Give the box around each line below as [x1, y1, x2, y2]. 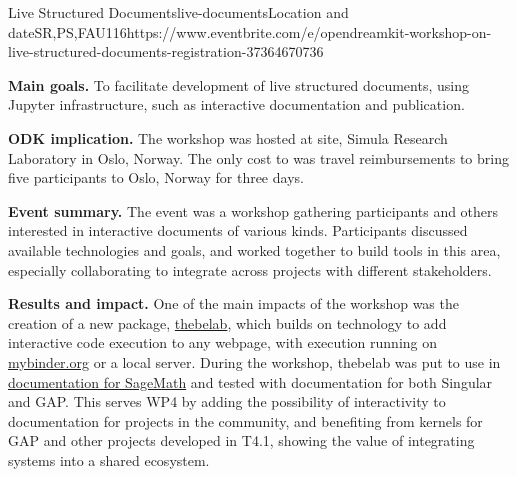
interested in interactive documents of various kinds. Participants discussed [8, 220, 468, 241]
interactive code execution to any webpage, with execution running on [8, 332, 438, 353]
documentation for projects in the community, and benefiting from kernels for [8, 410, 483, 431]
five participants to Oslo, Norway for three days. [8, 167, 304, 188]
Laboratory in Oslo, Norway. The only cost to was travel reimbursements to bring [8, 147, 509, 168]
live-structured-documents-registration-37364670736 [8, 41, 324, 62]
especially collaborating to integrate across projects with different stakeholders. [8, 259, 492, 280]
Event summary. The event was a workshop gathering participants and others [8, 200, 499, 221]
